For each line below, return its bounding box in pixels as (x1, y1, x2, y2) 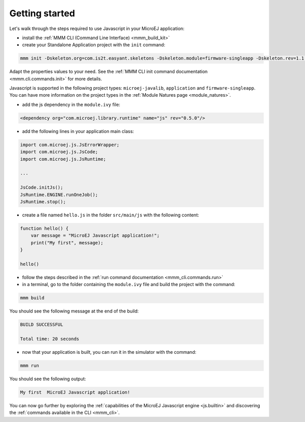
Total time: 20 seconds (20, 336, 80, 342)
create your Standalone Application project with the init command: (22, 42, 165, 48)
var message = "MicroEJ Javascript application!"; (30, 233, 160, 239)
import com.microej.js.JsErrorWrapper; (20, 142, 119, 148)
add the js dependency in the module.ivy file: (22, 101, 120, 107)
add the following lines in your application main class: (22, 128, 134, 134)
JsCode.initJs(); (20, 185, 64, 190)
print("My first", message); (30, 240, 104, 245)
